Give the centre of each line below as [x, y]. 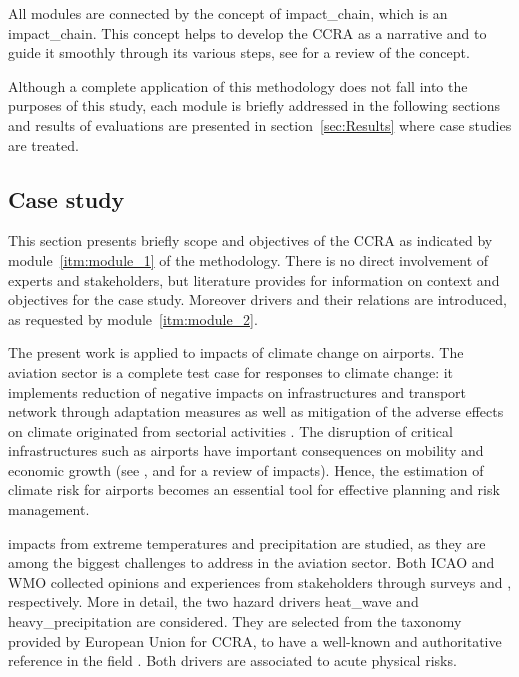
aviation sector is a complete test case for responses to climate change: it [231, 371]
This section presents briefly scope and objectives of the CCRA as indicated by [250, 240]
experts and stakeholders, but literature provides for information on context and [254, 279]
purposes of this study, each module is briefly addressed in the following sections [254, 105]
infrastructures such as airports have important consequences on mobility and [246, 450]
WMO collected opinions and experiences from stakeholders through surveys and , [260, 581]
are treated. [43, 144]
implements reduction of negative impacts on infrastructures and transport [237, 391]
